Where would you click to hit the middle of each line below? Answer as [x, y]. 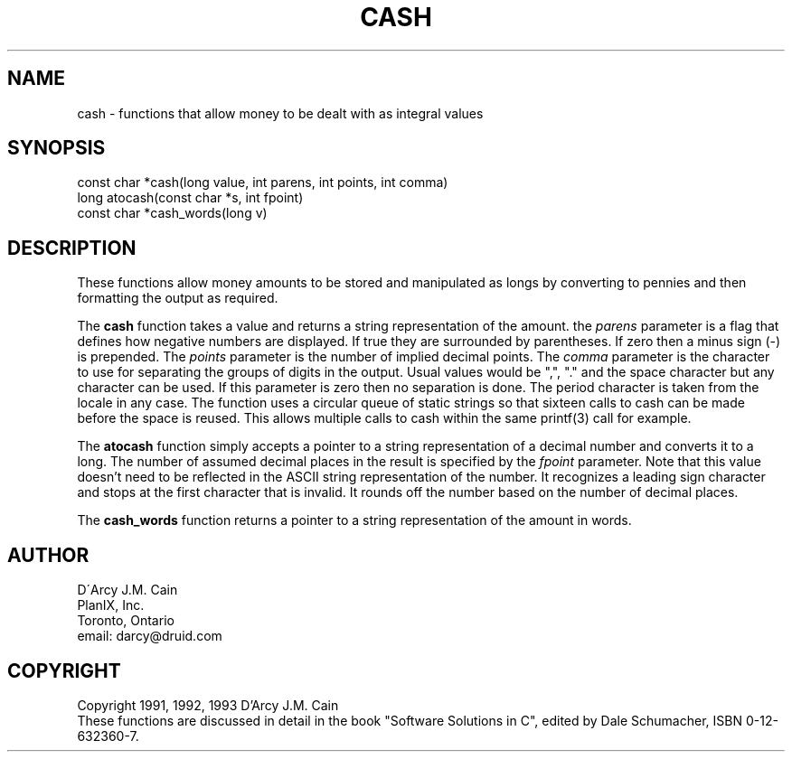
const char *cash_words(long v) [172, 213]
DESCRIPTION [72, 248]
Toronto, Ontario [126, 621]
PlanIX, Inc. [111, 605]
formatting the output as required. [178, 298]
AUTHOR [48, 555]
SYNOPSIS [57, 148]
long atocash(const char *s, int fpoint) [190, 198]
